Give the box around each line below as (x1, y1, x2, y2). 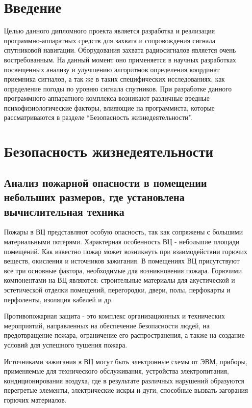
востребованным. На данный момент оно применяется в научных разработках (4, 54, 236, 64)
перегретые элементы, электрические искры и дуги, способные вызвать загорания (4, 385, 248, 395)
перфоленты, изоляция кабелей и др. (4, 294, 113, 304)
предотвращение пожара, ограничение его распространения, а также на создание (4, 330, 245, 340)
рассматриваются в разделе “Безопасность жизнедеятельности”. (4, 112, 193, 122)
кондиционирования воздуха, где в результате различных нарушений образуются (4, 375, 244, 385)
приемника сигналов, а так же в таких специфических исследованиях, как (4, 74, 225, 84)
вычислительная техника (4, 204, 125, 219)
